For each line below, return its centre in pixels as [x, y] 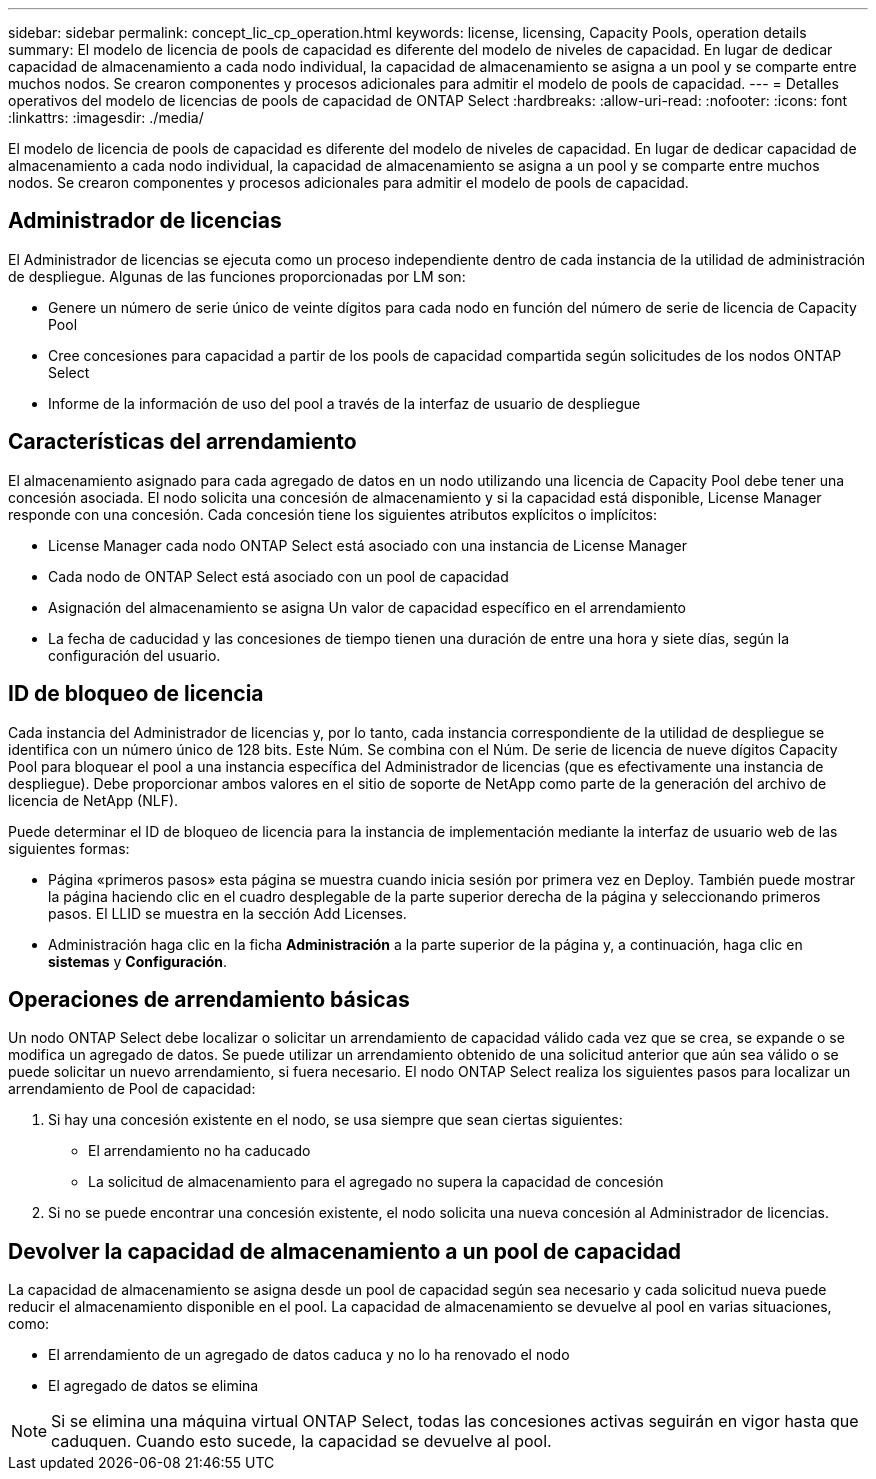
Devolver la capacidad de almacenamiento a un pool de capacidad [345, 1251]
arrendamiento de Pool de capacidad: [132, 1089]
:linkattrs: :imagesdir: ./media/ [106, 117]
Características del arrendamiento [182, 442]
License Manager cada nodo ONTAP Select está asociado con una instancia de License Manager [367, 545]
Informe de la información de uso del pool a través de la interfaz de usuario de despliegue [344, 403]
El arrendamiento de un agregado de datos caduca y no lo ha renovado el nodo [309, 1355]
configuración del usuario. [134, 655]
